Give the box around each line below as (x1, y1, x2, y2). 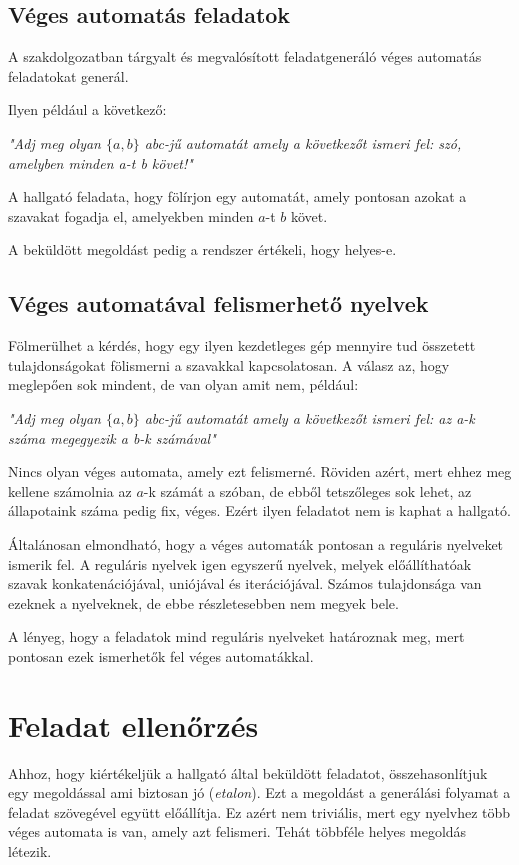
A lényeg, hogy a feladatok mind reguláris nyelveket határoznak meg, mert (8, 626, 465, 647)
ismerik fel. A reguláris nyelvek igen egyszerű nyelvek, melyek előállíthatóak (8, 553, 472, 574)
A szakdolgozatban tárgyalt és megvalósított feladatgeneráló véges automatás (8, 46, 482, 67)
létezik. (8, 840, 52, 861)
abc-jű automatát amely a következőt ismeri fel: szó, (144, 132, 462, 153)
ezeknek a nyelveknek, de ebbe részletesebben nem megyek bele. (8, 592, 399, 613)
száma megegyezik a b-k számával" (8, 427, 216, 448)
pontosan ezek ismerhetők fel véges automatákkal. (8, 645, 314, 666)
